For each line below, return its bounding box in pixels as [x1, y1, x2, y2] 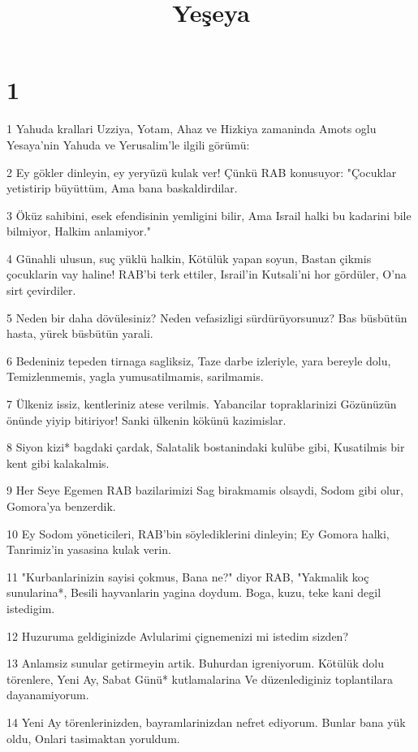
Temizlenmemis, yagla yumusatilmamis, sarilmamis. [6, 368, 264, 385]
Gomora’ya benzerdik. [6, 498, 116, 514]
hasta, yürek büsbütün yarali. [6, 325, 153, 342]
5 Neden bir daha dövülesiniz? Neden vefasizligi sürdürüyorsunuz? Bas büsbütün [6, 309, 407, 326]
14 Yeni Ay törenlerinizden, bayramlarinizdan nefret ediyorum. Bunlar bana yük [6, 713, 406, 730]
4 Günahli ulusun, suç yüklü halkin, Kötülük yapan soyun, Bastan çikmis [6, 249, 372, 266]
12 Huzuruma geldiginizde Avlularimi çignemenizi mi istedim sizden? [6, 627, 349, 644]
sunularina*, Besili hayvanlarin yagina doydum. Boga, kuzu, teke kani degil [6, 584, 381, 601]
